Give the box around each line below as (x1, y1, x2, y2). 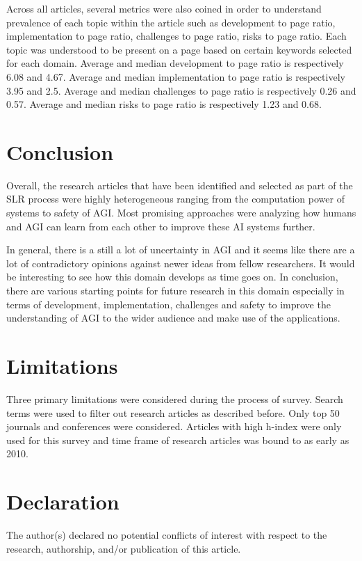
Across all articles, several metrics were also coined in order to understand (6, 1, 322, 15)
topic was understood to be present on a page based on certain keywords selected (6, 42, 352, 56)
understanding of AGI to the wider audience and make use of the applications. (6, 310, 340, 325)
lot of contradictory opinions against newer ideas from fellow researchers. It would (6, 255, 355, 270)
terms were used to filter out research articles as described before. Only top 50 (6, 405, 340, 420)
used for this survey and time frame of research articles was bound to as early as (6, 432, 349, 447)
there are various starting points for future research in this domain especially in (6, 283, 345, 298)
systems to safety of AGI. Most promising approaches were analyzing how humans (6, 205, 356, 220)
